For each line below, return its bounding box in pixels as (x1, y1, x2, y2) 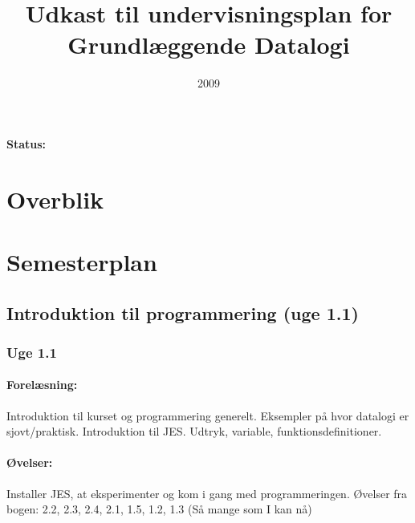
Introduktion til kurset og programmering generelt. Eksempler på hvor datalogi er (6, 407, 409, 424)
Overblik (6, 182, 104, 215)
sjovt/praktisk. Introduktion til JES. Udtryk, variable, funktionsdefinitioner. (6, 423, 382, 440)
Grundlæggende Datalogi (67, 28, 350, 61)
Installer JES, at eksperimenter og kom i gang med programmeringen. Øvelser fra (6, 484, 408, 501)
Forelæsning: (6, 376, 78, 393)
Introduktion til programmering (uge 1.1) (6, 300, 359, 325)
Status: (6, 135, 47, 152)
